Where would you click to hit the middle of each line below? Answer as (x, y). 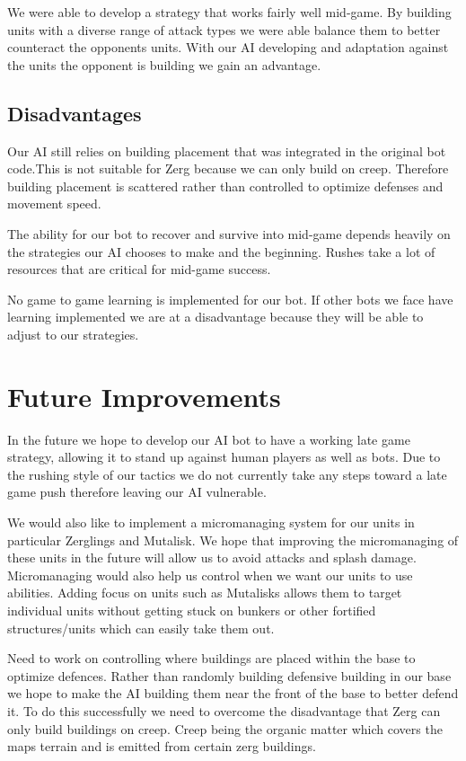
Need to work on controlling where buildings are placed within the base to (211, 658)
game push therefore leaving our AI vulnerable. (137, 492)
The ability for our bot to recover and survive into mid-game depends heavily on (229, 233)
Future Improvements (144, 396)
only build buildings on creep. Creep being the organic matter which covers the (225, 728)
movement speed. (54, 204)
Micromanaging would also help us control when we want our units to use (210, 575)
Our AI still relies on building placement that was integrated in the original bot (227, 150)
